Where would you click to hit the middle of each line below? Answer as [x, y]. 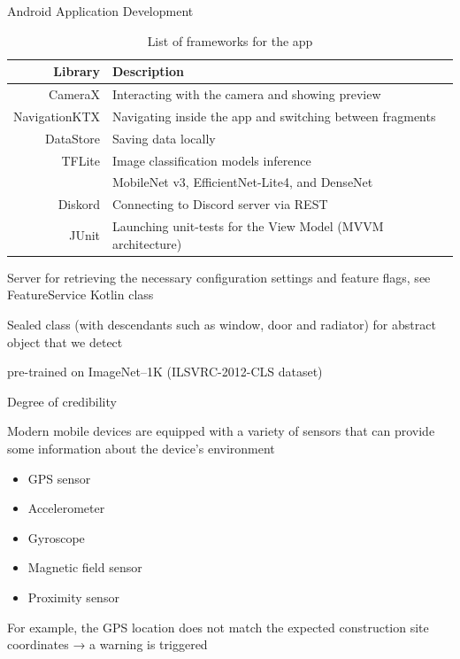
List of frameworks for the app [230, 40]
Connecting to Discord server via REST [220, 204]
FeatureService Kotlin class [80, 295]
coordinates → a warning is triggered [107, 644]
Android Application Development [100, 11]
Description [149, 71]
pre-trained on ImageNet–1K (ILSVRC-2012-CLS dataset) [165, 372]
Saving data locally [164, 138]
